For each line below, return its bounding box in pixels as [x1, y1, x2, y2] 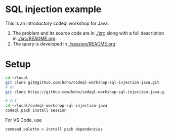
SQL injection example [5, 4, 102, 15]
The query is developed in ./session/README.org [12, 40, 115, 47]
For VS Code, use [5, 117, 42, 123]
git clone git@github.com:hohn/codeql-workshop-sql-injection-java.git [5, 80, 159, 85]
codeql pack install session [5, 108, 67, 113]
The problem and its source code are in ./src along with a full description [12, 30, 164, 36]
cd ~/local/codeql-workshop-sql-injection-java [5, 103, 108, 108]
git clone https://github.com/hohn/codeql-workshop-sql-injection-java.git [5, 89, 168, 95]
